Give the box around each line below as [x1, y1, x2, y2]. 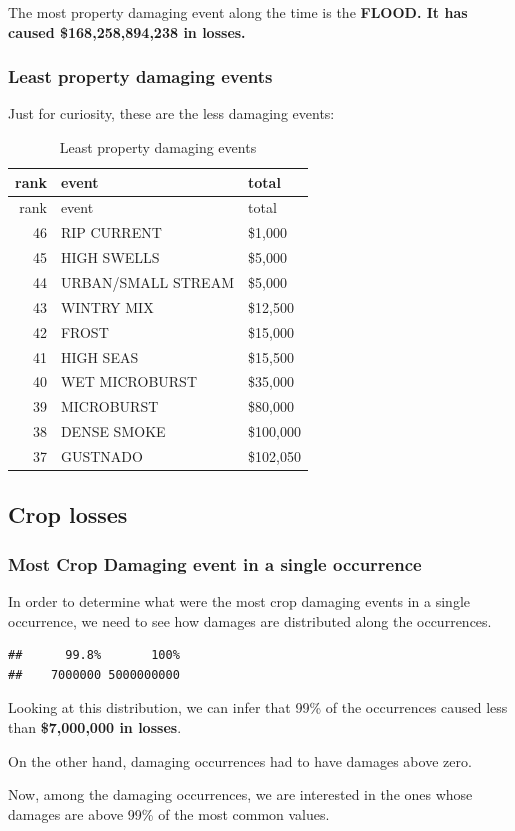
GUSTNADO [60, 445, 143, 466]
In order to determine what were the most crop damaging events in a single [8, 590, 470, 611]
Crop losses [8, 499, 128, 530]
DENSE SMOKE [60, 421, 166, 442]
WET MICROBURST [60, 371, 198, 392]
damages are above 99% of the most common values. [8, 803, 330, 824]
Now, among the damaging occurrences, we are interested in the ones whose [8, 784, 473, 805]
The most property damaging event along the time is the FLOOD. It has [8, 2, 468, 22]
